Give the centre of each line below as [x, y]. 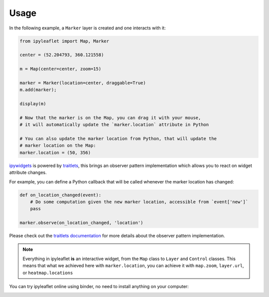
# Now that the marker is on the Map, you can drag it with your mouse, [110, 118]
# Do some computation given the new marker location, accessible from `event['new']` [139, 202]
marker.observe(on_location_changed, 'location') [81, 223]
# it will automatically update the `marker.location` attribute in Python [114, 125]
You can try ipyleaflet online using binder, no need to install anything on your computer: [99, 287]
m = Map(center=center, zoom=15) [61, 69]
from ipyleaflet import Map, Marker [65, 41]
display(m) [33, 104]
